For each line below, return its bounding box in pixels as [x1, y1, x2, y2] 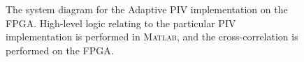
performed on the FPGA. [6, 42, 114, 57]
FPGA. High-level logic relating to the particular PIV [6, 15, 236, 30]
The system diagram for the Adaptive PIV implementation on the [6, 2, 288, 16]
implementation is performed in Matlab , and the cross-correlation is [6, 29, 298, 44]
